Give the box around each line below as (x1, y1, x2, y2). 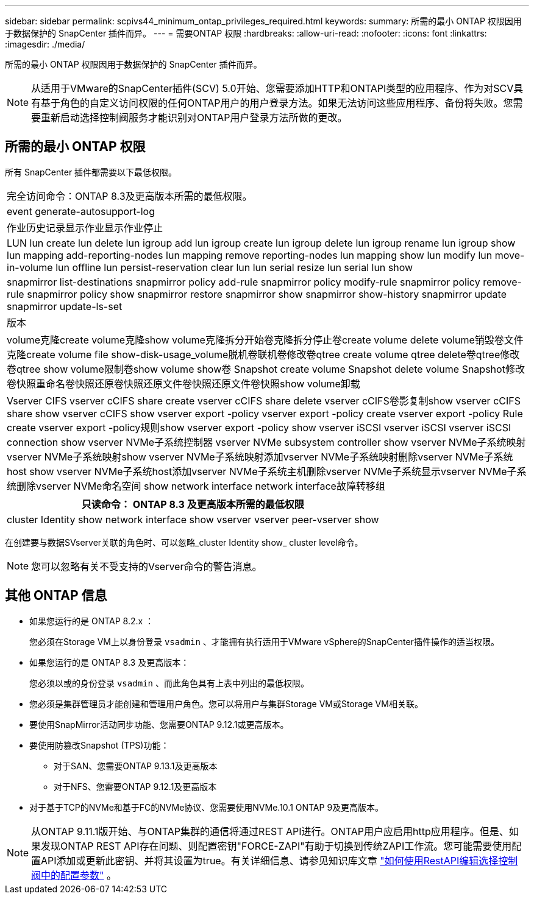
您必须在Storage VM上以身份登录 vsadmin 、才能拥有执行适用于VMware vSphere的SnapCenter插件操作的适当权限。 (29, 636, 499, 647)
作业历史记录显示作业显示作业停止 (7, 221, 163, 234)
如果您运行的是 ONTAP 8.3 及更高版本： (29, 657, 190, 668)
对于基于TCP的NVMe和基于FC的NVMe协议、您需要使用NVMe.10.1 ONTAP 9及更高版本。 (29, 802, 384, 813)
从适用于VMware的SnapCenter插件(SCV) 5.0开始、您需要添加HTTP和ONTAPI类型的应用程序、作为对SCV (31, 82, 514, 94)
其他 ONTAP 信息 (5, 588, 107, 604)
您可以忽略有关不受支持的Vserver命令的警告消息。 (31, 560, 262, 573)
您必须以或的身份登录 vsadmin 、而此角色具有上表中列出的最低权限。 (29, 677, 309, 688)
